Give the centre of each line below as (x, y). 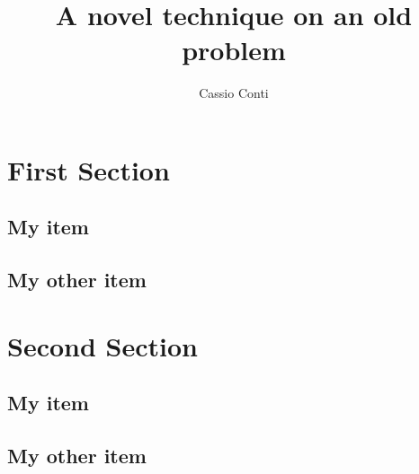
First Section (89, 169)
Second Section (103, 345)
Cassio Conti (234, 93)
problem (234, 50)
